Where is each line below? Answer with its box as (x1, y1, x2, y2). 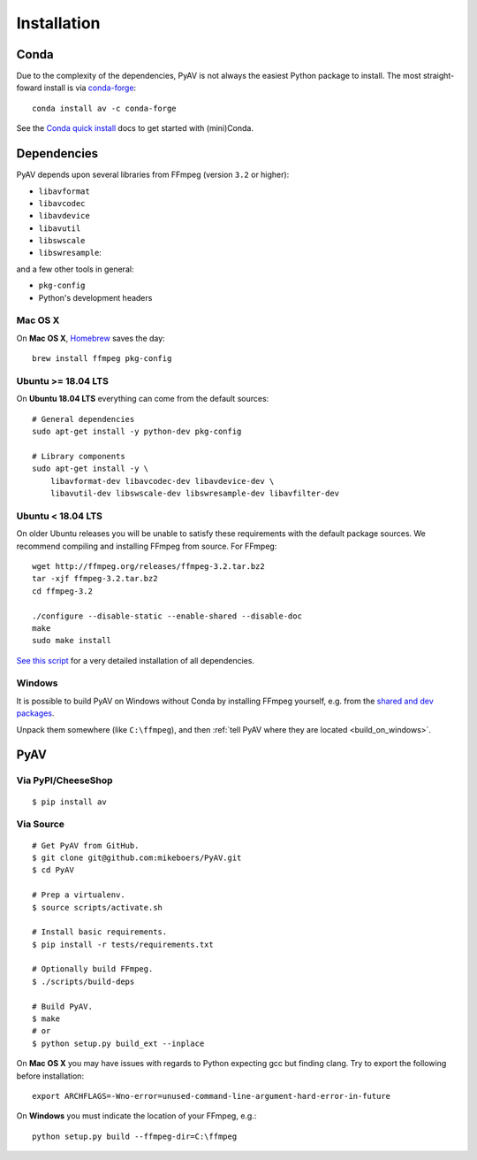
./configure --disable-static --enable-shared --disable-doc (32, 611, 302, 621)
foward (16, 82, 42, 93)
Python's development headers (38, 292, 153, 303)
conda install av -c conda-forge (32, 103, 177, 113)
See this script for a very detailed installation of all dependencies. (16, 655, 255, 665)
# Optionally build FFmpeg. (32, 964, 154, 974)
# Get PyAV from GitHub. (32, 841, 140, 850)
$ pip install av (32, 796, 107, 807)
